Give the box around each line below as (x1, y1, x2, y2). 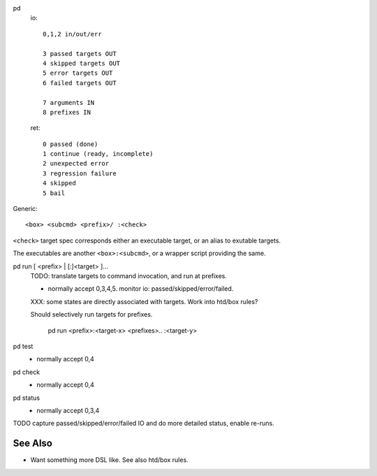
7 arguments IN (43, 99, 95, 106)
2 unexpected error (43, 159, 110, 168)
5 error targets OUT (43, 69, 113, 77)
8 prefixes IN (43, 108, 91, 116)
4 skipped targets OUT (43, 59, 121, 67)
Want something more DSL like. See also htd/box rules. (30, 456, 188, 464)
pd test (13, 342, 34, 350)
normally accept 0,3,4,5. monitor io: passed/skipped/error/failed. (47, 284, 234, 293)
